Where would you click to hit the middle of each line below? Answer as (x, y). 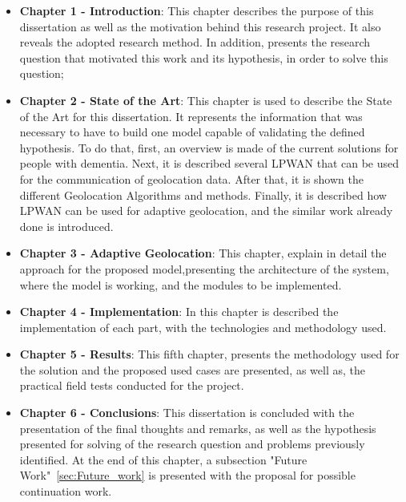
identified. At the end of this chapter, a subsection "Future (163, 459)
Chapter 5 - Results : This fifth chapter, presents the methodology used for (209, 354)
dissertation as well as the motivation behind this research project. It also (200, 26)
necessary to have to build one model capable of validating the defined (192, 132)
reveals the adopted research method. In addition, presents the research (195, 42)
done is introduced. (66, 226)
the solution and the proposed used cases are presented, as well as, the (192, 369)
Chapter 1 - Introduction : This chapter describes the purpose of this (197, 10)
